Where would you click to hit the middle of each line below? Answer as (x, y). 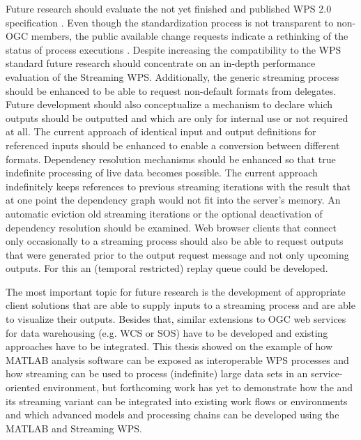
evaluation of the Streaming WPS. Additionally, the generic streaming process (172, 76)
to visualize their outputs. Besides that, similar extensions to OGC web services (176, 319)
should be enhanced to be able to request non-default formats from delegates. (171, 90)
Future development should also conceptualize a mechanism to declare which (169, 104)
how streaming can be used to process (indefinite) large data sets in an (157, 373)
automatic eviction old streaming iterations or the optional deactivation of (164, 213)
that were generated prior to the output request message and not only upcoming (177, 254)
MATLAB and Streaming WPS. (74, 428)
